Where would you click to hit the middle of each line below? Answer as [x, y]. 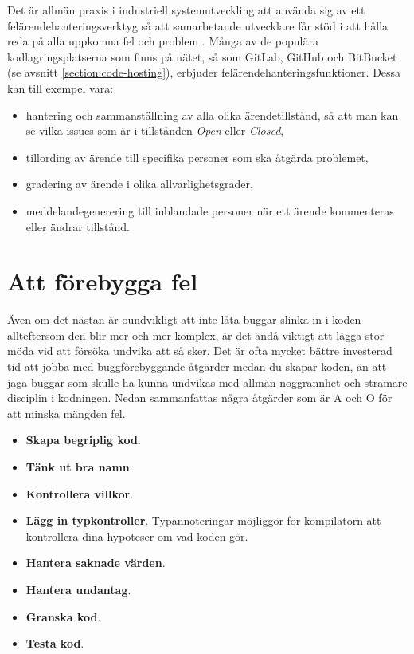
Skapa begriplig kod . [83, 440]
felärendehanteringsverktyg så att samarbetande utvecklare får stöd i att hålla [198, 25]
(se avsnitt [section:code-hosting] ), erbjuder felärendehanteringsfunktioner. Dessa [204, 72]
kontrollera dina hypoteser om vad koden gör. [137, 536]
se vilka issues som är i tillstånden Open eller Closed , [155, 130]
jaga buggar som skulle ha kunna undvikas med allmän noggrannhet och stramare [207, 382]
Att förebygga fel [103, 281]
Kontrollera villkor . [80, 493]
